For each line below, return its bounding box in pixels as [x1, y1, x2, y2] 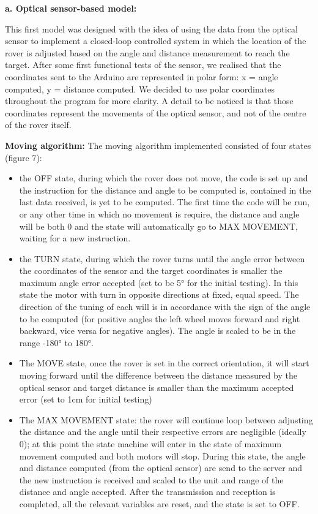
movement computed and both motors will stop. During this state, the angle [19, 449, 306, 462]
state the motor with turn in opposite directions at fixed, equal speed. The [19, 288, 299, 301]
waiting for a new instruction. [19, 232, 131, 244]
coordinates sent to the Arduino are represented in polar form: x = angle [5, 70, 278, 83]
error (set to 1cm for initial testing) [19, 393, 152, 406]
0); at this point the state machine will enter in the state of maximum [19, 437, 282, 450]
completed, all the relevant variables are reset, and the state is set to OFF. [19, 497, 300, 510]
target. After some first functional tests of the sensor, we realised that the [5, 58, 281, 71]
